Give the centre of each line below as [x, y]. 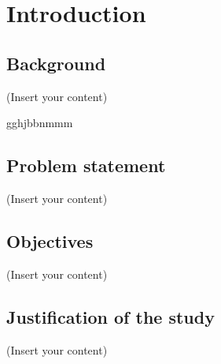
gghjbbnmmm [40, 123]
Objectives [50, 240]
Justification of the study [110, 316]
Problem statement [86, 165]
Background [56, 63]
